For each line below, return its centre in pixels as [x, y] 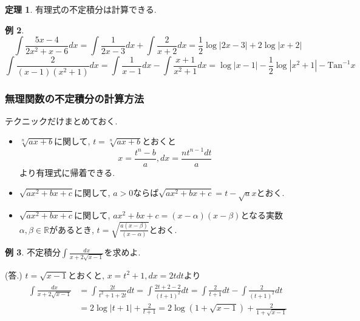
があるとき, [71, 229]
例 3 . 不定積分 [33, 252]
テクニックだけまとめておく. [61, 120]
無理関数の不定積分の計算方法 [75, 98]
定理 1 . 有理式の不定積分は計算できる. [81, 9]
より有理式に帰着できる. [67, 172]
